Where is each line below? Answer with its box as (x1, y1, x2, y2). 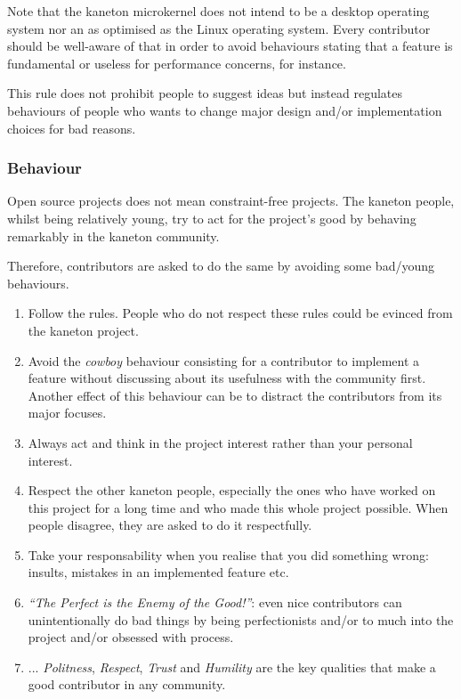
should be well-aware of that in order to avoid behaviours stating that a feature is (7, 37, 453, 55)
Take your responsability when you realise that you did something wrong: (28, 545, 429, 564)
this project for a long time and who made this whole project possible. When (28, 498, 449, 516)
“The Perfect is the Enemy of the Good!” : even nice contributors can (28, 593, 402, 612)
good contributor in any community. (28, 675, 226, 694)
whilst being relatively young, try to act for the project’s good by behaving (7, 208, 417, 227)
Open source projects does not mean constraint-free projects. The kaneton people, (7, 191, 455, 210)
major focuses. (28, 403, 107, 422)
